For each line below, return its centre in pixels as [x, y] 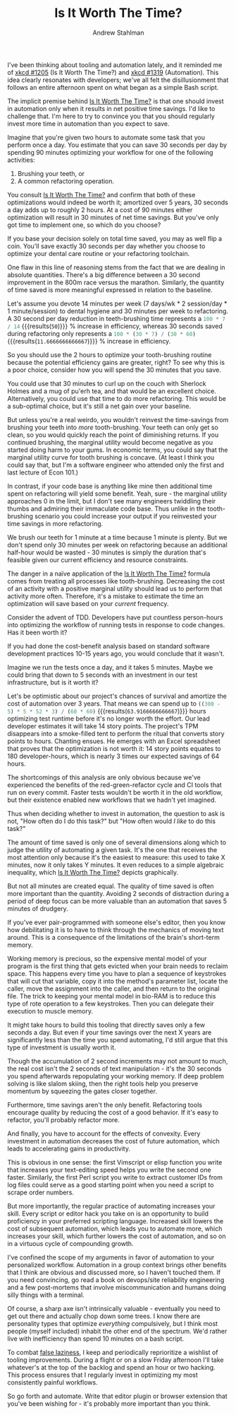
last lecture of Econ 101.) [43, 472]
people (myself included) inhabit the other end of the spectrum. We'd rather [117, 1331]
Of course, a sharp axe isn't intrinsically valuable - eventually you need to [114, 1308]
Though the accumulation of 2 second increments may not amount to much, [118, 1061]
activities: [21, 160]
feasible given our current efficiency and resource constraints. [98, 559]
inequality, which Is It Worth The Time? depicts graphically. [93, 872]
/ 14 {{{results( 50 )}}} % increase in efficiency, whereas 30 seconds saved [115, 326]
